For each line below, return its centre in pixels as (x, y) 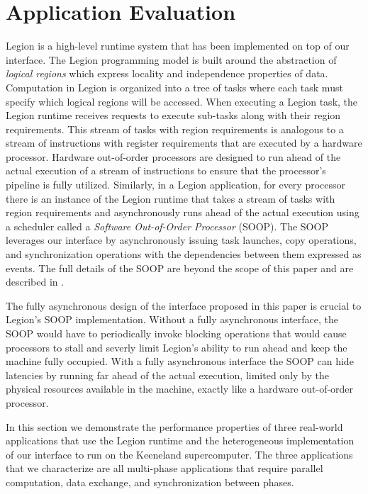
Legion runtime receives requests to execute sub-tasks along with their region (173, 115)
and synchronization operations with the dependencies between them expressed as (184, 254)
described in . (35, 282)
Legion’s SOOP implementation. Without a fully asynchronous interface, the (172, 319)
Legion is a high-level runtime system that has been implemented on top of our (178, 46)
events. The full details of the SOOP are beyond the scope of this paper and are (180, 268)
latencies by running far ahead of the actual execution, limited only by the (167, 375)
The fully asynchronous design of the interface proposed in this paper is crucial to (184, 305)
